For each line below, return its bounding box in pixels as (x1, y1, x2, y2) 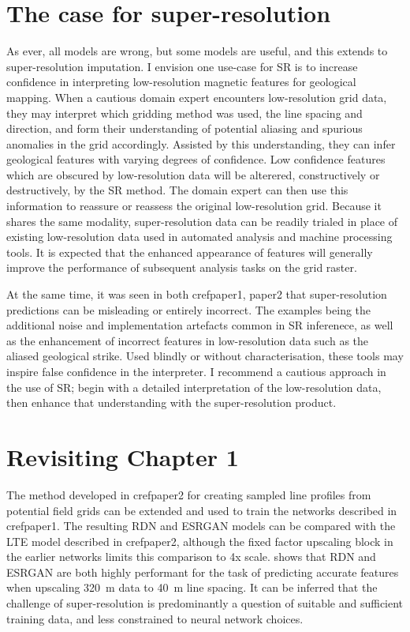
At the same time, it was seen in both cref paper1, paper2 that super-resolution (6, 286, 387, 303)
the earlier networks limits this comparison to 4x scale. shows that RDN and (6, 548, 376, 565)
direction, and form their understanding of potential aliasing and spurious (6, 120, 363, 137)
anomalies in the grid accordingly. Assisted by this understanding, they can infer (6, 135, 396, 152)
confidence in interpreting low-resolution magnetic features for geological (6, 73, 356, 90)
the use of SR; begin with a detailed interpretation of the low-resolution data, (6, 378, 382, 395)
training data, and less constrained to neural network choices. (6, 610, 304, 626)
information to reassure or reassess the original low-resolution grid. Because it (6, 197, 382, 214)
